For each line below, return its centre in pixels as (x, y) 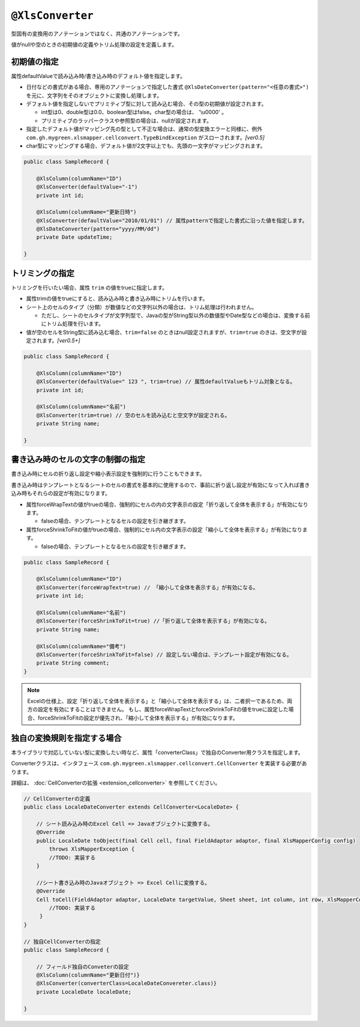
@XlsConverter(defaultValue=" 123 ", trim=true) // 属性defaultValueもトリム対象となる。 (166, 382)
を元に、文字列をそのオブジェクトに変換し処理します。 (94, 95)
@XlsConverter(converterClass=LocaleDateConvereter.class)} (127, 983)
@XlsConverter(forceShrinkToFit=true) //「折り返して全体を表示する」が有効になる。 (153, 621)
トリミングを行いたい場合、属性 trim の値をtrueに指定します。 (89, 288)
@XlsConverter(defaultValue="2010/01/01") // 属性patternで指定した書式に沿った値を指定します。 (172, 220)
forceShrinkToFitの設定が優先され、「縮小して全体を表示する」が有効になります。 (138, 718)
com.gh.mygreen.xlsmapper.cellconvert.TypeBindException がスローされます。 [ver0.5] (145, 137)
